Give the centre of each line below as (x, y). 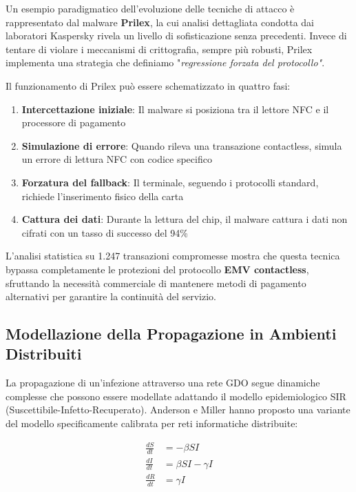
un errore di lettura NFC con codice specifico (117, 159)
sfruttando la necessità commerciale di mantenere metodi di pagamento (156, 283)
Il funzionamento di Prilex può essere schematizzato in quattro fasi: (148, 85)
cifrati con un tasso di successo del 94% (105, 232)
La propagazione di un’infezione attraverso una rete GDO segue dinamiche (163, 383)
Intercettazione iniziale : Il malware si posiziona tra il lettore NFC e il (175, 109)
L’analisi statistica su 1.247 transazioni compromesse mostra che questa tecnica (173, 256)
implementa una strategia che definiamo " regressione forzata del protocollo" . (165, 62)
